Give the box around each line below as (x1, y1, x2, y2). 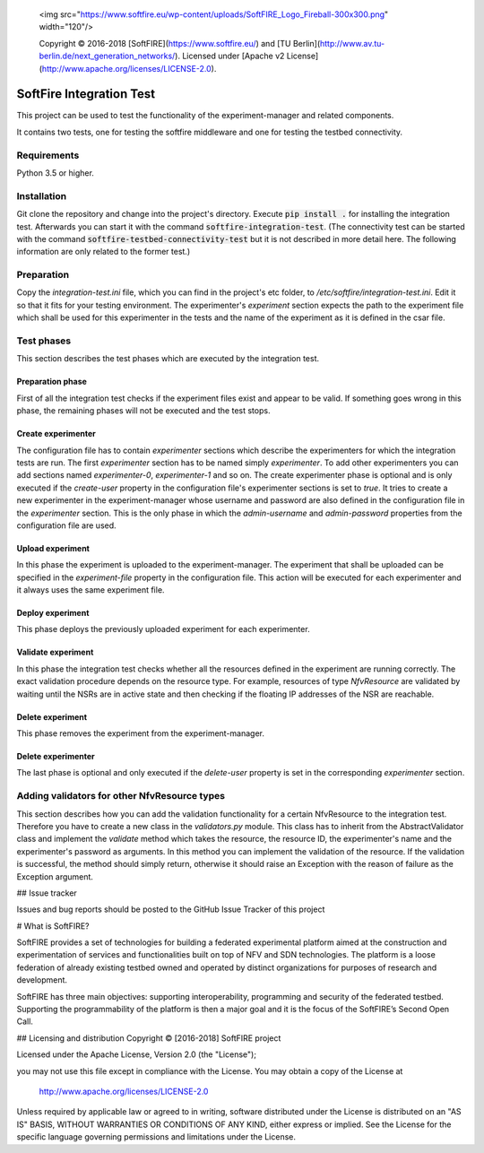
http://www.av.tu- (319, 38, 385, 48)
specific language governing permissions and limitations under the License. (16, 1131, 296, 1142)
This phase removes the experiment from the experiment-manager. (16, 728, 264, 739)
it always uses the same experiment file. (16, 585, 165, 595)
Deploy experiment (16, 608, 90, 619)
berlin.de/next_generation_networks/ (39, 50, 176, 62)
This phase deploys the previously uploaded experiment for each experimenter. (16, 624, 310, 635)
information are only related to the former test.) (16, 247, 191, 257)
